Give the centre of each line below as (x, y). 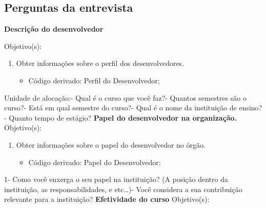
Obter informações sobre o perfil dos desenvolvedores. (100, 63)
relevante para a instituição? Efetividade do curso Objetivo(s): (107, 199)
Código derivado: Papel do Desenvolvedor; (95, 162)
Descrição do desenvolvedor (54, 29)
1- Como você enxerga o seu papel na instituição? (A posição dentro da (116, 179)
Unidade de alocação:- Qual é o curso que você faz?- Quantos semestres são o (125, 97)
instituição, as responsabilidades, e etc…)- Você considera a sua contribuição (123, 189)
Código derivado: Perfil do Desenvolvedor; (94, 80)
